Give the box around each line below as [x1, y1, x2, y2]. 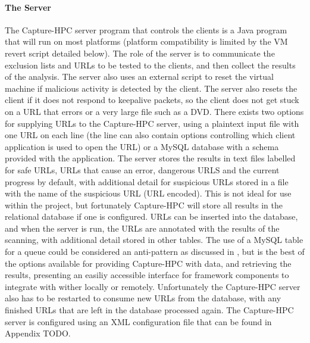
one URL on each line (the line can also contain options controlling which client [5, 129, 296, 141]
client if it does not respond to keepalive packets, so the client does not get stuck [5, 93, 299, 106]
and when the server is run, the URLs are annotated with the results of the [5, 222, 280, 234]
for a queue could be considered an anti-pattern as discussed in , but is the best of [5, 245, 305, 258]
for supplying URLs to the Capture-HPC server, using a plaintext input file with [5, 117, 299, 129]
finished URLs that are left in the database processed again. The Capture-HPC [5, 304, 294, 316]
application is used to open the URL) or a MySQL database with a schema [5, 140, 279, 152]
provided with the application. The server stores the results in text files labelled [5, 152, 296, 164]
